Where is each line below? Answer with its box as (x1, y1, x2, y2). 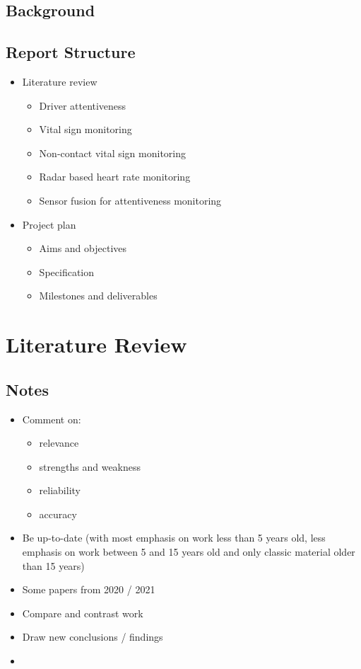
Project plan (22, 217, 76, 231)
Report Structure (6, 41, 136, 63)
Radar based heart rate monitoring (39, 169, 191, 184)
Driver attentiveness (39, 98, 126, 113)
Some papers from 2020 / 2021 (22, 582, 155, 597)
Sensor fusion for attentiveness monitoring (39, 193, 222, 207)
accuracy (39, 506, 77, 521)
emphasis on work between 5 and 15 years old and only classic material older (22, 544, 355, 559)
